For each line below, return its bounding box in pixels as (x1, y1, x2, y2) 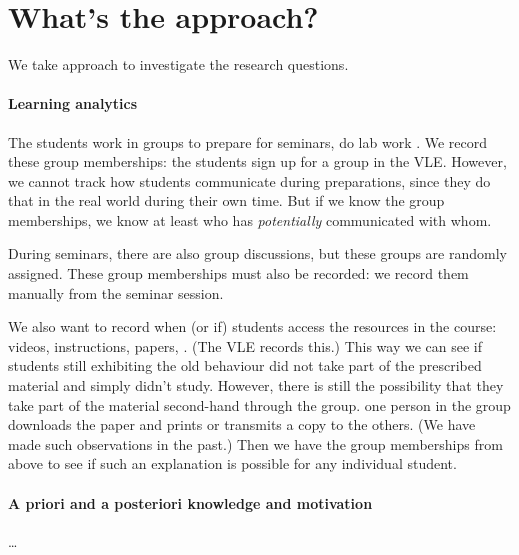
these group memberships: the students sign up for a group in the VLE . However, (8, 151, 507, 172)
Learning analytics (8, 93, 138, 114)
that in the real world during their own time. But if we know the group (8, 190, 445, 211)
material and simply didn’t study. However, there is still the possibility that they (8, 375, 504, 396)
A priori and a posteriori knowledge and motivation (8, 492, 373, 513)
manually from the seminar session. (8, 282, 224, 303)
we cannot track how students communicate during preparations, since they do (8, 170, 491, 191)
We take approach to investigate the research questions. (8, 54, 349, 75)
